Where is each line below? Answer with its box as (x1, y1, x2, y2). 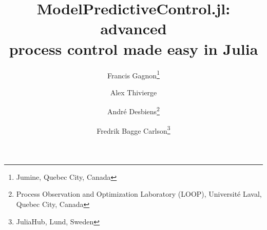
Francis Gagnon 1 (107, 68, 160, 80)
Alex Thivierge (110, 87, 157, 97)
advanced (100, 18, 167, 39)
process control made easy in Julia (9, 38, 258, 59)
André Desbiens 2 (107, 104, 160, 116)
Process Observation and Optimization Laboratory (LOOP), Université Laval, (16, 189, 262, 199)
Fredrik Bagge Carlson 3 (97, 123, 170, 136)
